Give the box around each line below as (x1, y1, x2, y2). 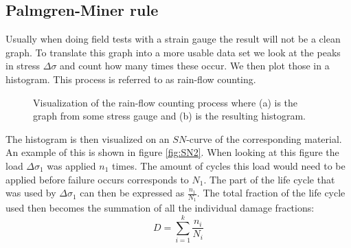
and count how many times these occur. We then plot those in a (60, 58, 330, 73)
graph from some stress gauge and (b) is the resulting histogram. (33, 109, 306, 123)
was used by (5, 185, 56, 200)
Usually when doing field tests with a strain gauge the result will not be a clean (5, 32, 341, 46)
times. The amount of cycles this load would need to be (112, 158, 346, 172)
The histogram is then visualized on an (5, 131, 170, 146)
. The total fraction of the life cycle (196, 185, 346, 200)
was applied (47, 158, 96, 172)
